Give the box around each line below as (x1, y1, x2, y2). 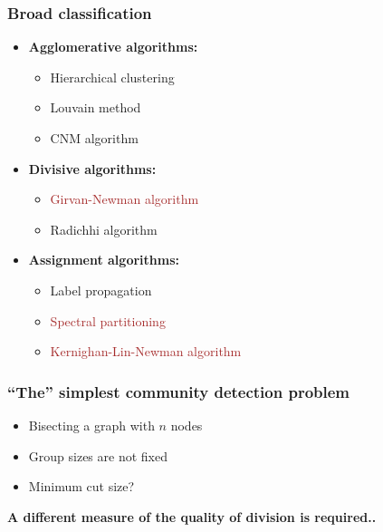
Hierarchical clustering (50, 67, 175, 86)
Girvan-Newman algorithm (50, 189, 199, 208)
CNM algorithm (50, 129, 139, 147)
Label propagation (50, 280, 152, 299)
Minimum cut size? (28, 477, 135, 496)
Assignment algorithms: (28, 250, 179, 269)
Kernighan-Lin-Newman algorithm (50, 342, 242, 361)
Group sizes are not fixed (28, 446, 168, 465)
